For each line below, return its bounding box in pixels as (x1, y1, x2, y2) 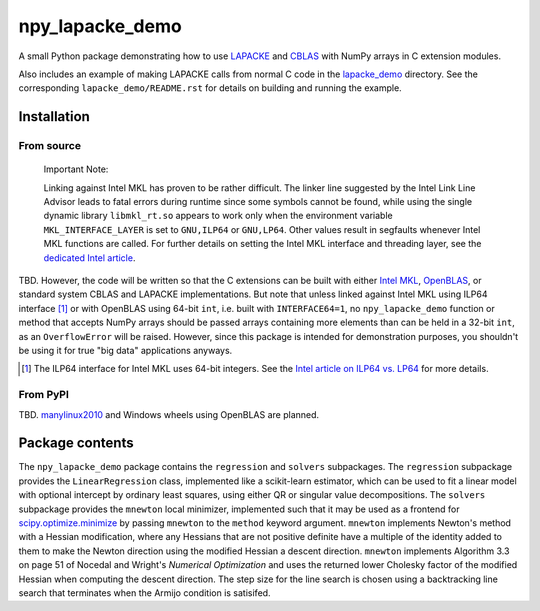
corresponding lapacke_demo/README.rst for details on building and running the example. (18, 82, 402, 94)
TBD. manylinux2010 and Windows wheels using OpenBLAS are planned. (18, 408, 320, 420)
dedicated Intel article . (43, 251, 136, 264)
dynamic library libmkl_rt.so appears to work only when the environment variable (43, 210, 394, 222)
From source (18, 139, 82, 153)
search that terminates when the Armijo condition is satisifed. (18, 586, 271, 599)
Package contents (18, 435, 134, 452)
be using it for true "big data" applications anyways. (18, 344, 233, 356)
